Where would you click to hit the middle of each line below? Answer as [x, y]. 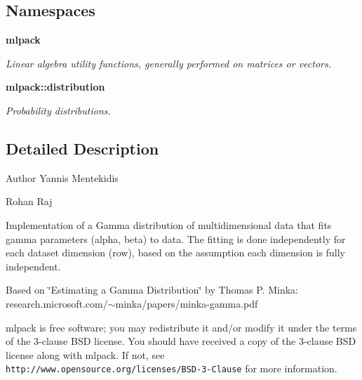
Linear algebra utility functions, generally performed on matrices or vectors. [169, 63]
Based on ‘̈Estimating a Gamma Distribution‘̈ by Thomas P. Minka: [152, 290]
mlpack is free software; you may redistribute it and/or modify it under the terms [181, 327]
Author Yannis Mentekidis [62, 177]
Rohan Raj [29, 201]
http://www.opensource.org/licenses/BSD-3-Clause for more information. [172, 368]
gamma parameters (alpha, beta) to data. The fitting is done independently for [176, 238]
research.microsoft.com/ [57, 303]
